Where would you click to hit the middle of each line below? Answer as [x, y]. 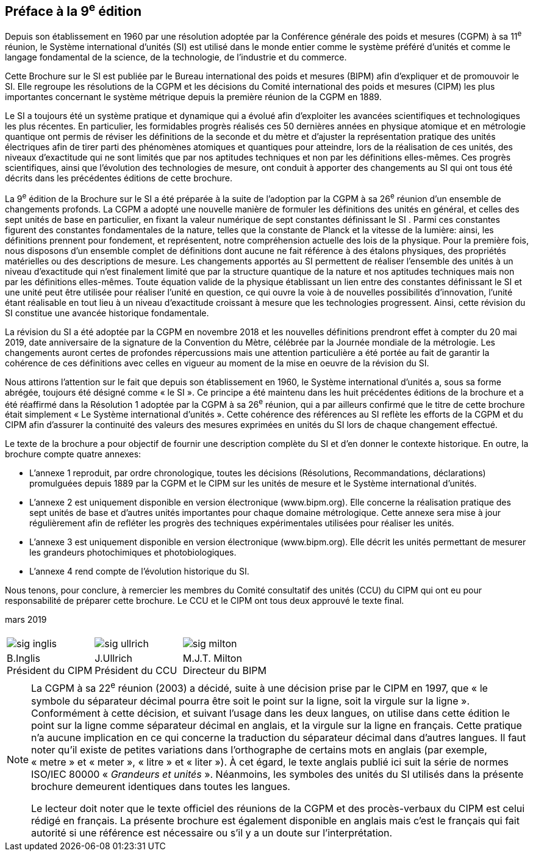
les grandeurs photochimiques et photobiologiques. [133, 553]
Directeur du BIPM [224, 671]
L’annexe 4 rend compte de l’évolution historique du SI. [139, 571]
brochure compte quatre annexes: [73, 454]
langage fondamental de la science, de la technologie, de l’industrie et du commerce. [176, 57]
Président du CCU [136, 671]
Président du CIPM [50, 671]
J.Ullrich [113, 658]
